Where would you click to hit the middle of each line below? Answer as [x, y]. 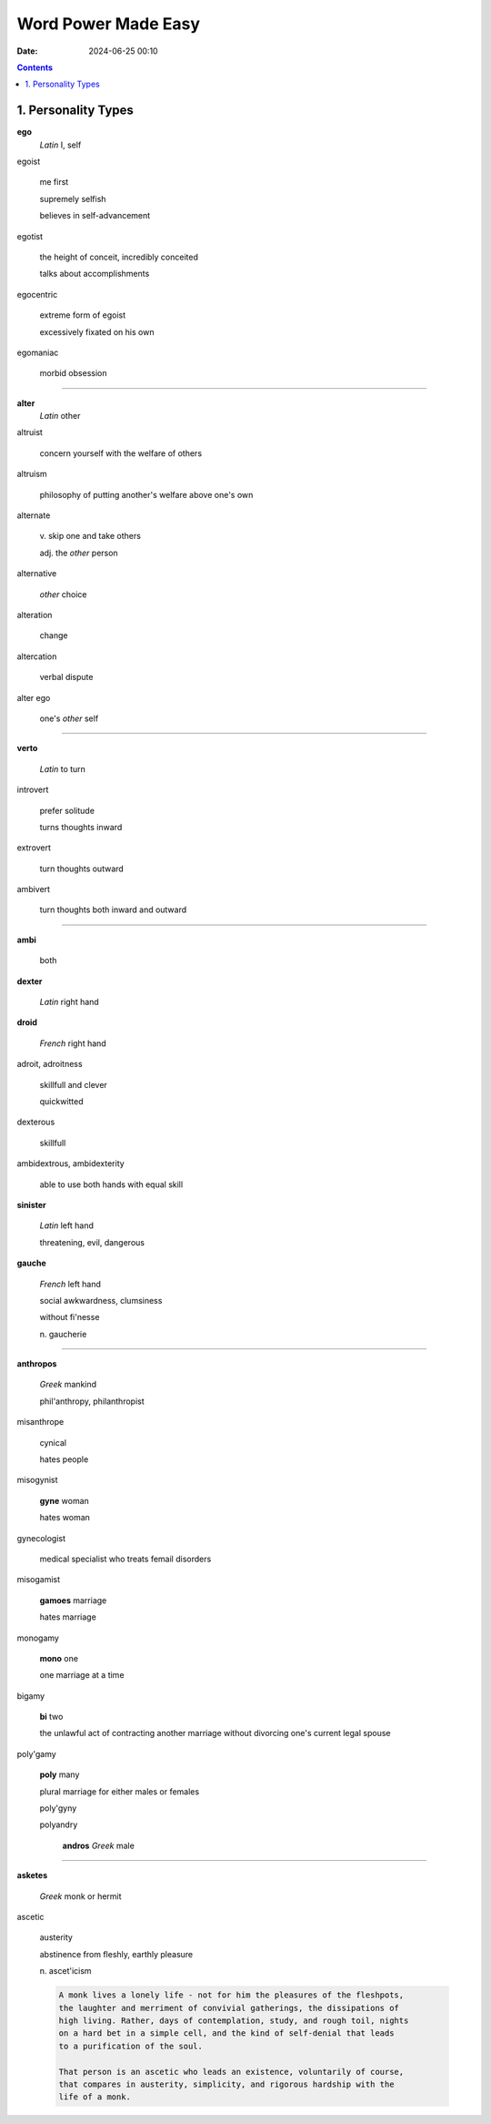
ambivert [33, 889]
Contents [35, 67]
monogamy [38, 1638]
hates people [64, 1459]
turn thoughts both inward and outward [113, 910]
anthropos [37, 1364]
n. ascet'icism [65, 1971]
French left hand [70, 1284]
